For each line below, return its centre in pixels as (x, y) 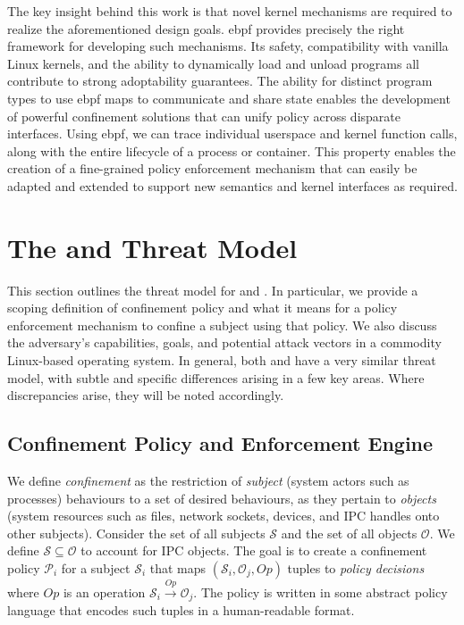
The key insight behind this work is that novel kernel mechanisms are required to (230, 11)
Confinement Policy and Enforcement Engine (220, 443)
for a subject (96, 567)
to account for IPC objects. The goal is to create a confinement (254, 550)
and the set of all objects (349, 533)
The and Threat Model (152, 247)
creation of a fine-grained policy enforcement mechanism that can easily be (212, 168)
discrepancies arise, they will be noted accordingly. (146, 395)
